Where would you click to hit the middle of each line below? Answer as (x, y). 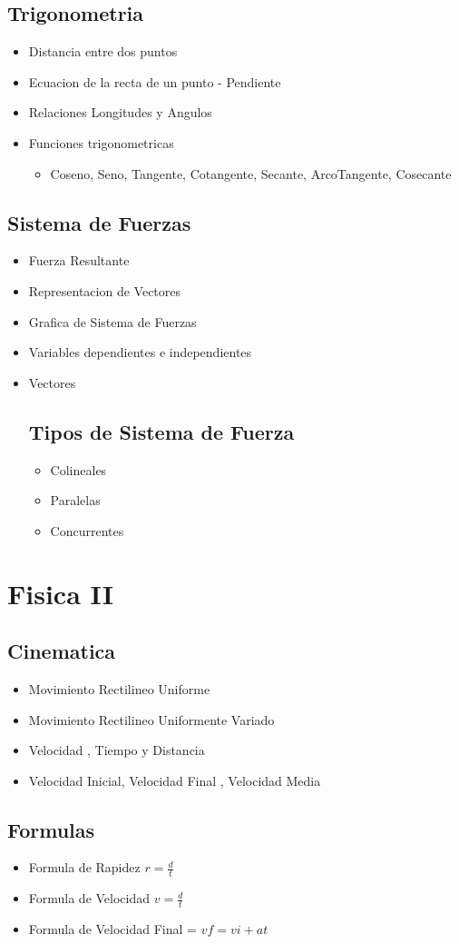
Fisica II (60, 593)
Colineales (78, 469)
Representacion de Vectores (105, 290)
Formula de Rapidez (84, 867)
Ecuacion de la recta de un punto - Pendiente (155, 81)
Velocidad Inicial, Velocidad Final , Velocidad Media (175, 780)
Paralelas (75, 500)
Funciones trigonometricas (101, 142)
